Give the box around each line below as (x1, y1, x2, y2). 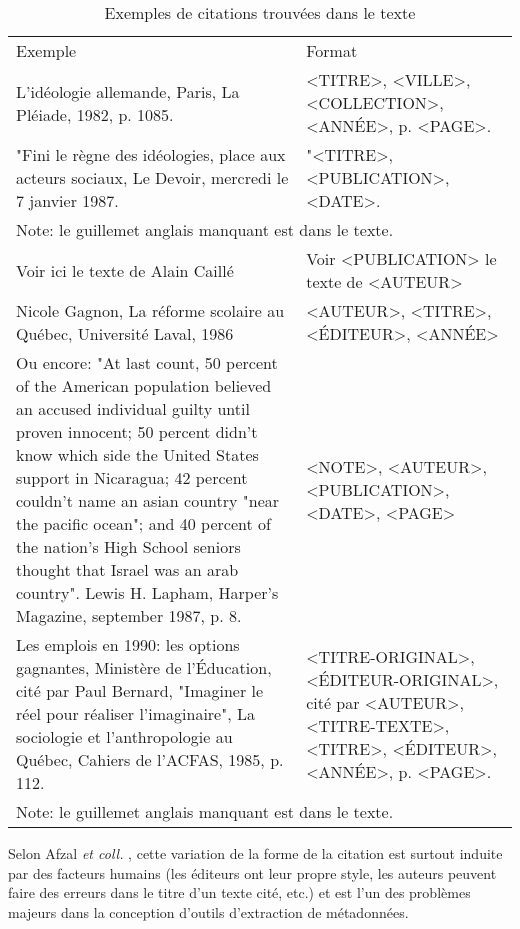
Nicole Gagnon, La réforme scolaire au (16, 299, 285, 322)
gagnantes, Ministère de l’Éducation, (16, 656, 272, 679)
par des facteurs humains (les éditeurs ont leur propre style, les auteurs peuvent (8, 862, 497, 883)
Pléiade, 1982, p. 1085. (16, 102, 174, 126)
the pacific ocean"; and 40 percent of (16, 512, 271, 535)
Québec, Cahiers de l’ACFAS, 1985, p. (16, 748, 284, 771)
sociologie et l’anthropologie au (16, 725, 233, 748)
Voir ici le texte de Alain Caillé (16, 258, 234, 282)
